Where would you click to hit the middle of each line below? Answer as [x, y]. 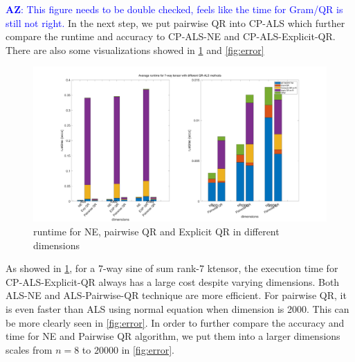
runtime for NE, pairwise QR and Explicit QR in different [156, 231]
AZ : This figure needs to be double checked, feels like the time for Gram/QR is [174, 9]
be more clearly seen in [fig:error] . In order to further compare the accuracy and [175, 322]
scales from [29, 349]
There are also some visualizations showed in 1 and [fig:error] [135, 49]
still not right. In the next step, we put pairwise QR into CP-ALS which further [175, 22]
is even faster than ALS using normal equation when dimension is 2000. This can [177, 308]
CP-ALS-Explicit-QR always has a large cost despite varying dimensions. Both [173, 281]
